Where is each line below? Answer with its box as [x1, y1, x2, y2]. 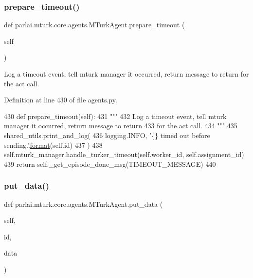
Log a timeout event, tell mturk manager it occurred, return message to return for [4, 69, 249, 79]
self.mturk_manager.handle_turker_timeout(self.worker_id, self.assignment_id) [4, 149, 244, 159]
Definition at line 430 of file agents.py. [4, 95, 117, 105]
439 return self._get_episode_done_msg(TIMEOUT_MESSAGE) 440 [4, 159, 216, 169]
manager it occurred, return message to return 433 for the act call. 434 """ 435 [4, 120, 237, 131]
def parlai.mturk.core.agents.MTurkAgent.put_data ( [4, 199, 163, 209]
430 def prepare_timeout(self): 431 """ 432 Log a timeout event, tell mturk [4, 111, 227, 121]
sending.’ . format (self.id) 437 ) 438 [4, 139, 103, 150]
